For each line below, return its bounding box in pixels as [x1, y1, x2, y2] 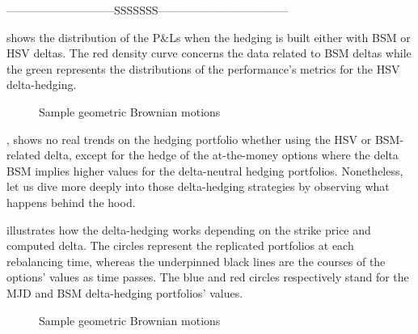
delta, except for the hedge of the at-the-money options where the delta [44, 146, 399, 163]
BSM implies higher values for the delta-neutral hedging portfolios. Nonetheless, [6, 162, 403, 179]
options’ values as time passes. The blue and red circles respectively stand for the [6, 268, 409, 285]
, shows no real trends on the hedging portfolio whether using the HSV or [6, 130, 372, 147]
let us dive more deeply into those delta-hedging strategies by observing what [6, 178, 390, 195]
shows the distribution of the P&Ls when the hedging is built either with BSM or [6, 28, 411, 45]
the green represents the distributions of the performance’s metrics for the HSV [6, 60, 400, 77]
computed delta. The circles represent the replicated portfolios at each [6, 237, 354, 254]
